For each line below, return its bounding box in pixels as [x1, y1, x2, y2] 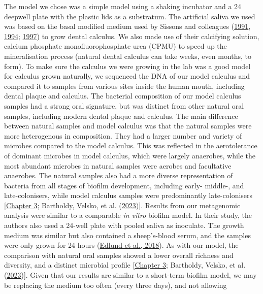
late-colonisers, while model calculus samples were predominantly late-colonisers [4, 190, 253, 201]
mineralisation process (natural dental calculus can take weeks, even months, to [4, 50, 252, 61]
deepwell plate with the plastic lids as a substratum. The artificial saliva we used [4, 11, 255, 21]
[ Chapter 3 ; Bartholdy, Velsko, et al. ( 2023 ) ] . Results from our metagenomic [4, 200, 241, 210]
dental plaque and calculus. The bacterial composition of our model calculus [4, 90, 241, 101]
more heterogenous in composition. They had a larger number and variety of [4, 130, 242, 141]
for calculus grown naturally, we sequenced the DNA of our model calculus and [4, 71, 250, 81]
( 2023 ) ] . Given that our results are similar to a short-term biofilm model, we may [4, 270, 257, 280]
